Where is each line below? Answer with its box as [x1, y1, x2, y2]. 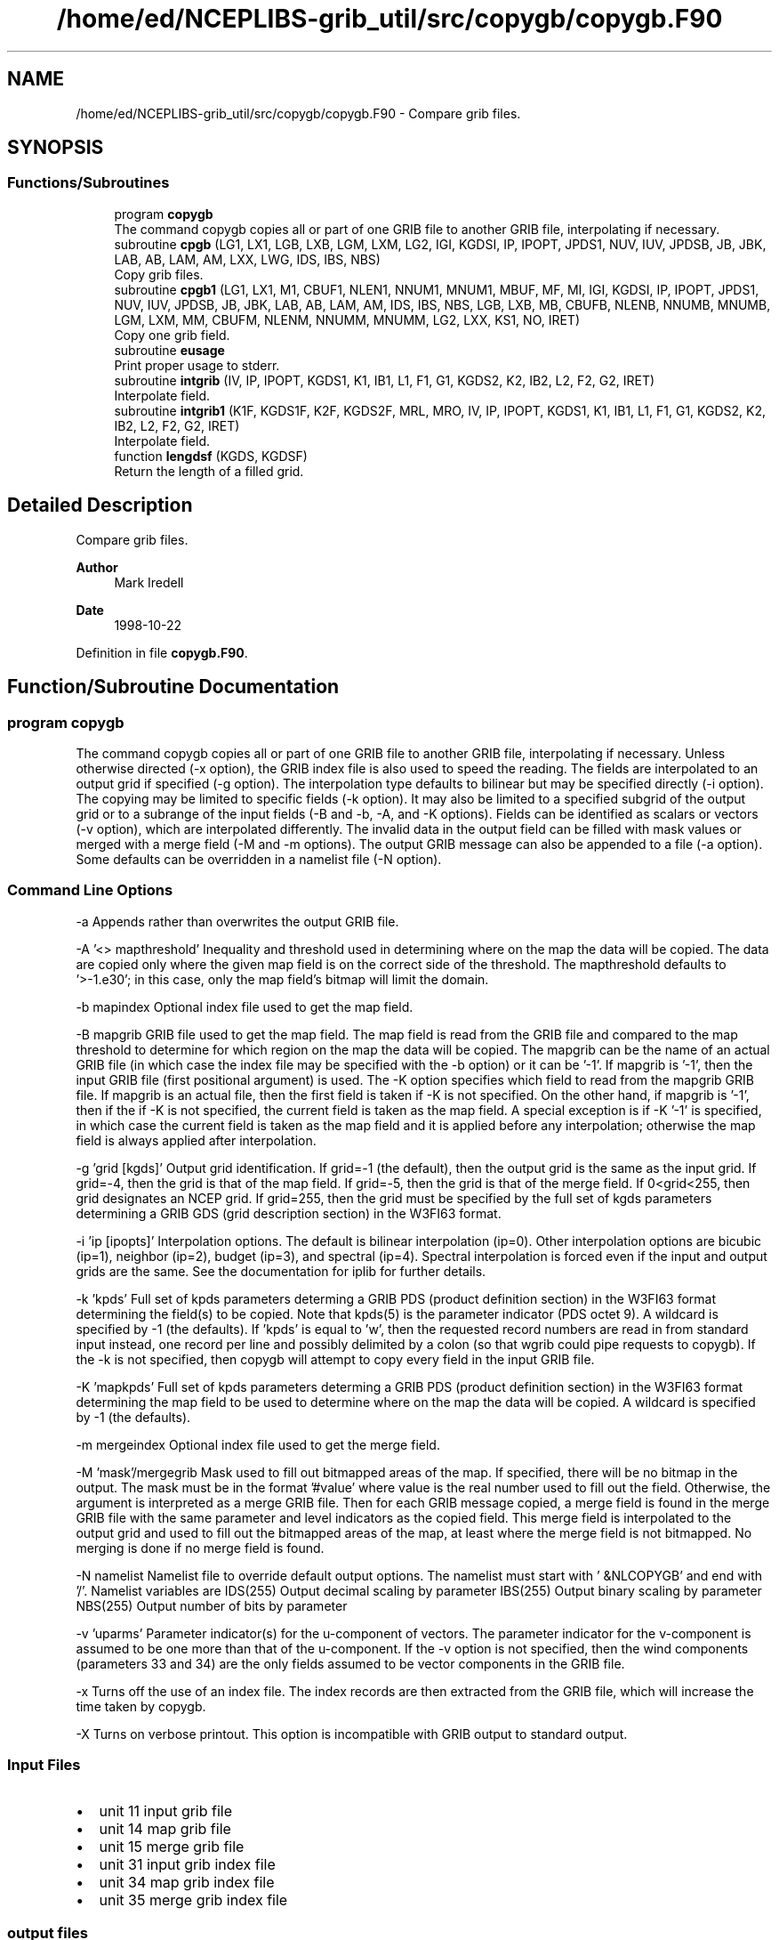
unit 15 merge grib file [99, 1838, 245, 1856]
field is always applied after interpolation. [76, 1132, 317, 1148]
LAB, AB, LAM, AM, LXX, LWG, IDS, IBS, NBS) [114, 251, 381, 267]
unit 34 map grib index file [99, 1873, 275, 1892]
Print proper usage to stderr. [114, 357, 280, 373]
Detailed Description [7, 494, 193, 517]
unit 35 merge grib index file [99, 1891, 288, 1910]
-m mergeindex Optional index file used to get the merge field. [76, 1436, 440, 1452]
